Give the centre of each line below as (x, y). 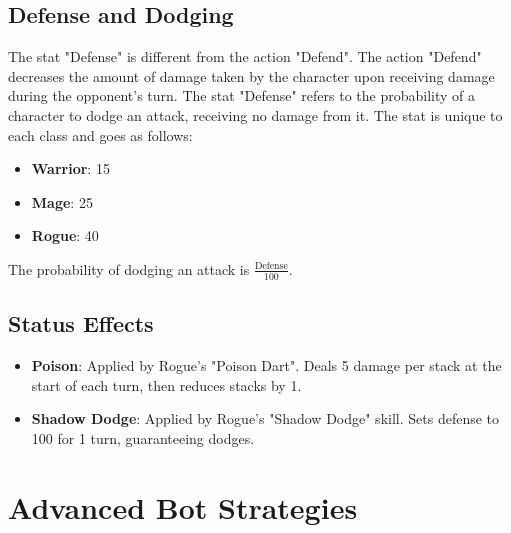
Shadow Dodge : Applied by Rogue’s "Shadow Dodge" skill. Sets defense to (265, 418)
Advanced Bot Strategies (183, 506)
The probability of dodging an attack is (129, 268)
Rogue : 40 (65, 235)
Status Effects (81, 323)
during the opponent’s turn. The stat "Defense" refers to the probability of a (241, 95)
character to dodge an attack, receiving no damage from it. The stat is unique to (255, 114)
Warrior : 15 (70, 168)
